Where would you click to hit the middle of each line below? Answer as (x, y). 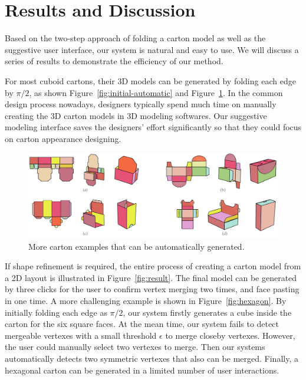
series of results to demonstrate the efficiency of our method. (114, 61)
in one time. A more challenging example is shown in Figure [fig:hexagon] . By (146, 300)
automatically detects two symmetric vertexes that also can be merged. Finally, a (152, 358)
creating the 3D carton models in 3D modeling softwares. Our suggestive (136, 115)
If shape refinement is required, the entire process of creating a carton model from (153, 266)
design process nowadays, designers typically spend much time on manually (141, 104)
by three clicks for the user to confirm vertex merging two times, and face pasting (152, 289)
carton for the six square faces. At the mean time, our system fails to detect (142, 324)
